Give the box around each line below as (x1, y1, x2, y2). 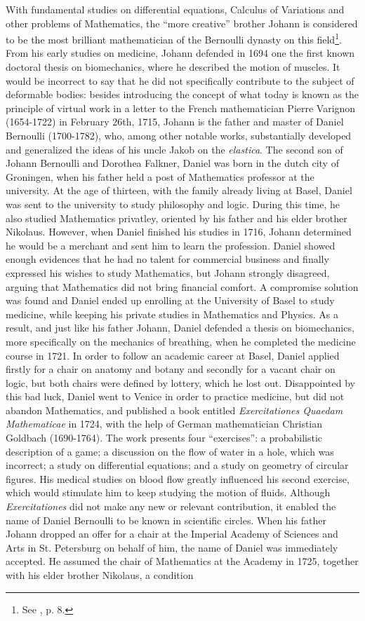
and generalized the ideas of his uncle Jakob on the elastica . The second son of (6, 142, 343, 156)
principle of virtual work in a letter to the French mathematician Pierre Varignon (6, 100, 356, 115)
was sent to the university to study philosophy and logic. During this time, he (6, 196, 340, 211)
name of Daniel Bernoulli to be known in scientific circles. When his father (6, 512, 326, 527)
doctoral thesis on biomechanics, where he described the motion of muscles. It (6, 60, 340, 74)
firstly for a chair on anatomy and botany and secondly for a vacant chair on (6, 362, 336, 376)
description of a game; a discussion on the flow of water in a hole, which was (6, 444, 334, 458)
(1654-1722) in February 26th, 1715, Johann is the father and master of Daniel (6, 114, 344, 129)
